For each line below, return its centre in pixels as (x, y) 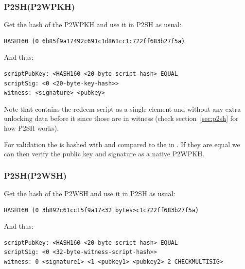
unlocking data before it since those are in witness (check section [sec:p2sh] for (121, 118)
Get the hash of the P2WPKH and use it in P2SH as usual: (93, 25)
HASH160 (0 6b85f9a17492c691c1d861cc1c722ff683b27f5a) (95, 41)
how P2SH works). (32, 127)
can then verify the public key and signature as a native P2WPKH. (104, 154)
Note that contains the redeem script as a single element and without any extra (122, 109)
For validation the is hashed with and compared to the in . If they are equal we (122, 144)
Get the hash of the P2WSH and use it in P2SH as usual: (90, 193)
